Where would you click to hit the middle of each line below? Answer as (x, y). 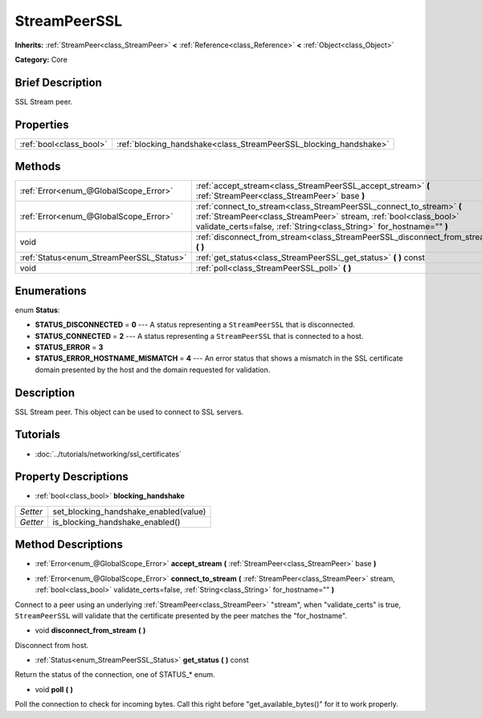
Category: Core (41, 59)
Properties (42, 124)
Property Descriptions (71, 477)
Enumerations (51, 290)
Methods (38, 167)
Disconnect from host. (51, 645)
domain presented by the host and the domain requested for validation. (153, 369)
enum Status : (37, 310)
